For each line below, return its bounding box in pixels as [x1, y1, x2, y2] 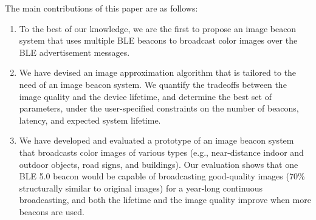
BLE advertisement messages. [19, 45, 130, 58]
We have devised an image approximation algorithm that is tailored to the [19, 66, 297, 79]
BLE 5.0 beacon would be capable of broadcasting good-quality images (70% [19, 170, 305, 182]
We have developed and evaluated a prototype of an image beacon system [19, 134, 294, 147]
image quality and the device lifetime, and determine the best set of [19, 90, 272, 102]
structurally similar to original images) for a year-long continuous [19, 181, 263, 194]
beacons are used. [19, 205, 84, 218]
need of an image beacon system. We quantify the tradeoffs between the [19, 78, 287, 90]
